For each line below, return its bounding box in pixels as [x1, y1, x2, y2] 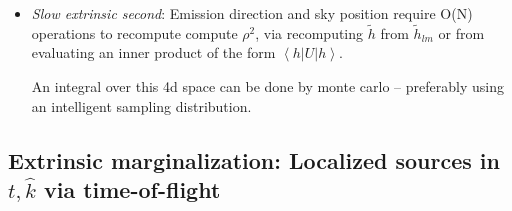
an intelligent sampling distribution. [31, 95, 252, 116]
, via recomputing [255, 22, 364, 43]
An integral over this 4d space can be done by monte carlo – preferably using [31, 76, 504, 96]
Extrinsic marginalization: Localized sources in [8, 144, 500, 175]
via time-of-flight [43, 173, 221, 204]
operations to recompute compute [31, 22, 238, 43]
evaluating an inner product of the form [31, 42, 276, 63]
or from [438, 22, 485, 43]
